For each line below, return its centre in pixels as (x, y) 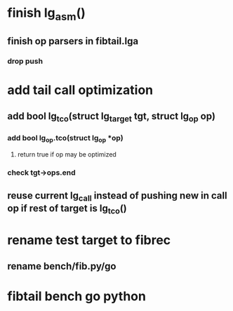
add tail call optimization (80, 90)
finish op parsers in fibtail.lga (73, 41)
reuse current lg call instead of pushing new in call (117, 196)
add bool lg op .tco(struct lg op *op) (66, 139)
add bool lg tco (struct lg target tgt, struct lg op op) (112, 117)
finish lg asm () (47, 14)
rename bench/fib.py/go (62, 266)
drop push (25, 61)
